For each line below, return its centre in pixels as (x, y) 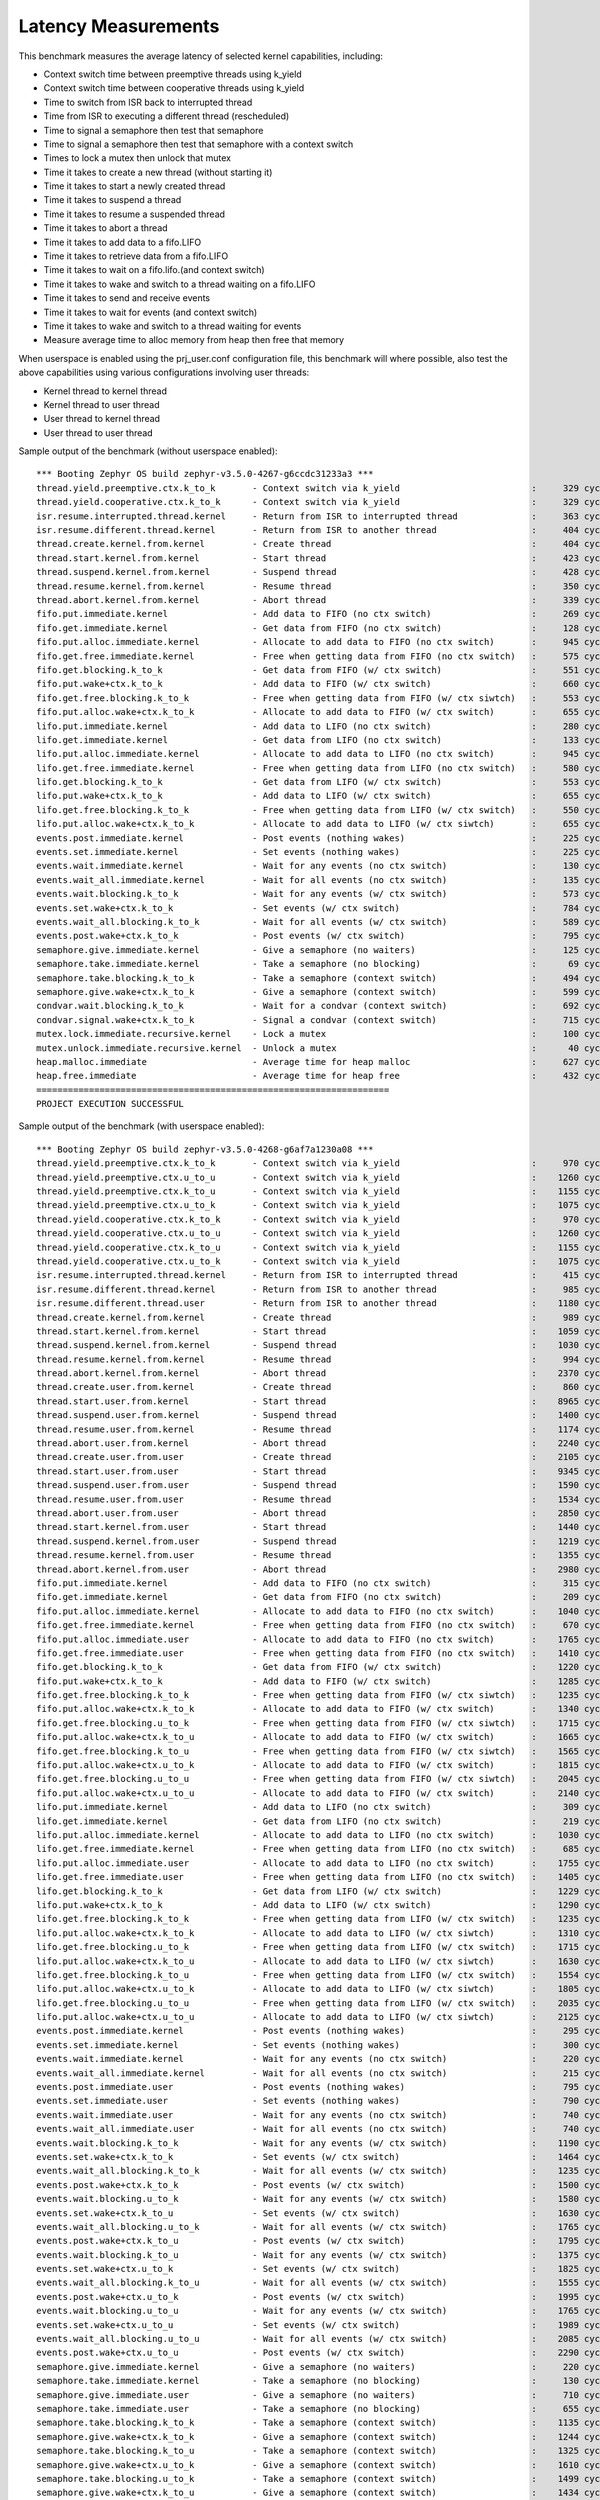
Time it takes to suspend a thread (112, 200)
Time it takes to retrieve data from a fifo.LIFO (136, 256)
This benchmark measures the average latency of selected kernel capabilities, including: (201, 56)
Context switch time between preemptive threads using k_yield (172, 74)
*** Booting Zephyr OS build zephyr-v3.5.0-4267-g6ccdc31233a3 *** (205, 474)
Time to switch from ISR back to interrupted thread (148, 102)
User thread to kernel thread (101, 419)
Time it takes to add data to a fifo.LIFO (122, 242)
